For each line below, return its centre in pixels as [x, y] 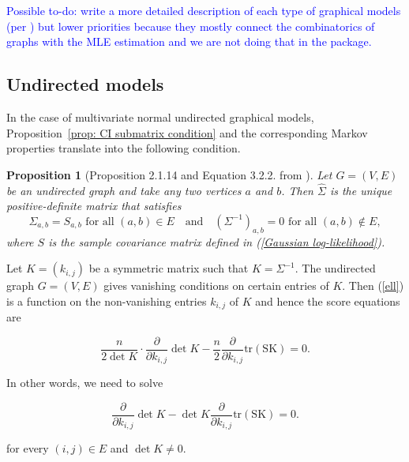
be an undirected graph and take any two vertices [124, 190]
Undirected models [85, 84]
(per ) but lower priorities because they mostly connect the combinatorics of [191, 26]
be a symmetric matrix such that [169, 268]
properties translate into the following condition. [124, 148]
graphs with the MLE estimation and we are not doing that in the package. [189, 41]
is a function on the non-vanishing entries [107, 300]
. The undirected [335, 268]
